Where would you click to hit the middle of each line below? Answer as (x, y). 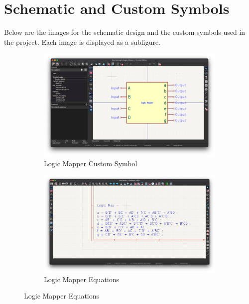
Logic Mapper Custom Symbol (91, 163)
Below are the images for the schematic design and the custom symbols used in (125, 32)
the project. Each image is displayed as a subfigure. (82, 42)
